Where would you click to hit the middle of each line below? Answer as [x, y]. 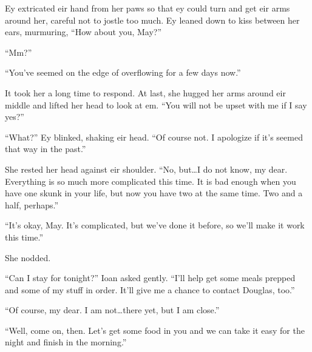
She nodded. [28, 257]
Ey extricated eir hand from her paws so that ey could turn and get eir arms [148, 8]
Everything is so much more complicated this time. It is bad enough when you [151, 181]
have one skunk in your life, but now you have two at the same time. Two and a [154, 193]
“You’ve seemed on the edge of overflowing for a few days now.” [123, 72]
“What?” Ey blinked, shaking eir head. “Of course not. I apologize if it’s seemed [154, 137]
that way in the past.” [46, 149]
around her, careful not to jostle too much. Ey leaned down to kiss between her [152, 20]
